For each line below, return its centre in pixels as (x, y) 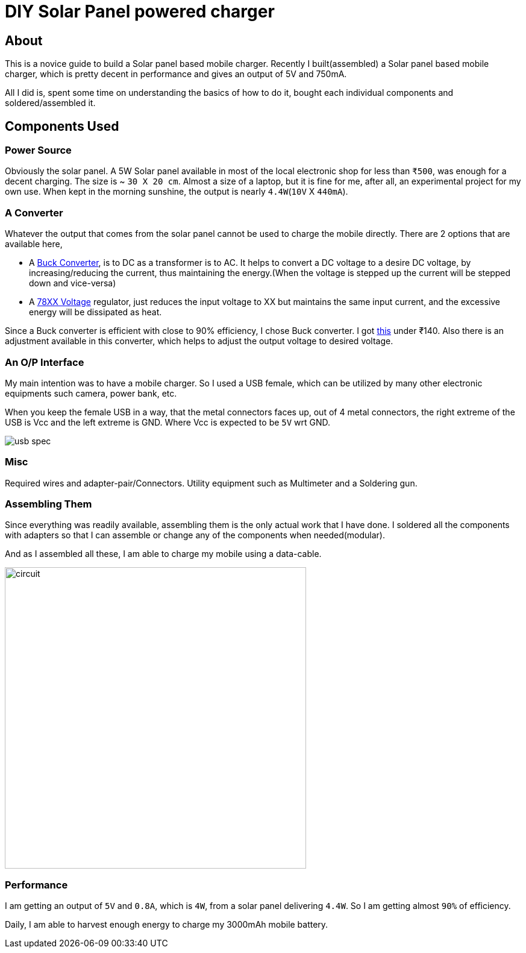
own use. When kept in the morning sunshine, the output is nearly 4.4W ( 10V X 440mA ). (177, 192)
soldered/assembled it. (50, 103)
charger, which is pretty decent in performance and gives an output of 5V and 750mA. (176, 74)
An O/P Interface (45, 362)
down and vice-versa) (73, 283)
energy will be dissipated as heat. (95, 312)
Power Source (38, 150)
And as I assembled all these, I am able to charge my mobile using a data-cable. (163, 554)
